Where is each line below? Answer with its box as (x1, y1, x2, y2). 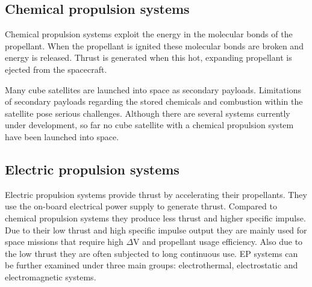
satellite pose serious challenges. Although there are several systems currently (5, 106, 290, 119)
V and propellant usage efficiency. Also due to (133, 235, 303, 248)
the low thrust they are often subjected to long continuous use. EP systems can (5, 247, 298, 259)
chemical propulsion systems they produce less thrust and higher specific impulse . (5, 211, 306, 224)
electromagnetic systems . (5, 270, 96, 283)
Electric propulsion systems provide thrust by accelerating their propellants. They (5, 188, 307, 200)
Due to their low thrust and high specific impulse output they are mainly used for (5, 223, 307, 236)
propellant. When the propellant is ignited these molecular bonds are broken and (5, 39, 304, 52)
